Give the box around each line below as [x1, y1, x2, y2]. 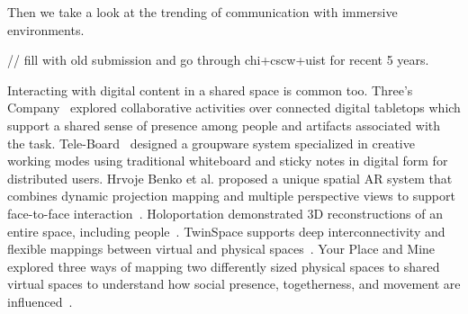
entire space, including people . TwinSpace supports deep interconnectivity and [7, 221, 445, 240]
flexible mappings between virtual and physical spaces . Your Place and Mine [7, 239, 436, 258]
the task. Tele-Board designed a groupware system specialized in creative [7, 133, 415, 152]
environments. [7, 20, 85, 39]
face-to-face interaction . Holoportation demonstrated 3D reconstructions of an [7, 203, 444, 222]
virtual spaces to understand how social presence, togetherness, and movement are [7, 274, 461, 293]
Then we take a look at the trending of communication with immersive [7, 3, 398, 21]
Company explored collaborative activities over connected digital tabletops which [7, 98, 461, 117]
